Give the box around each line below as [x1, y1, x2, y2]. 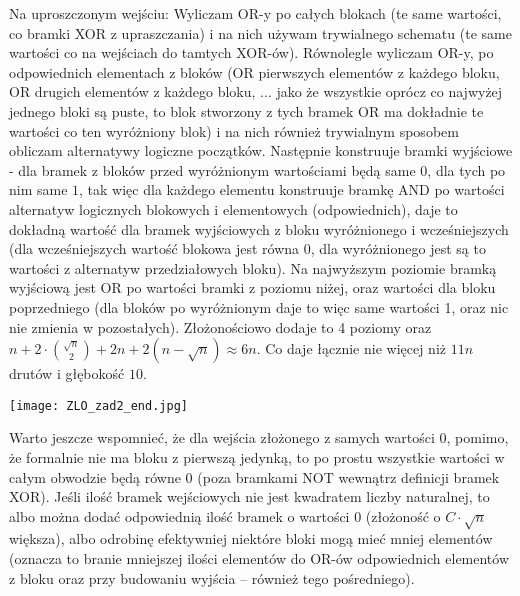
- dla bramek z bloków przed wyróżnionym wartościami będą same [9, 159, 416, 180]
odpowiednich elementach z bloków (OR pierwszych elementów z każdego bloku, [9, 61, 500, 82]
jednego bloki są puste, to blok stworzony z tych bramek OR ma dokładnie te [9, 100, 484, 121]
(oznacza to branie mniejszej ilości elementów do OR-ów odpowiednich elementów [9, 548, 510, 569]
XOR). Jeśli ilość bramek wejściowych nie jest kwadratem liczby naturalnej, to [9, 486, 490, 507]
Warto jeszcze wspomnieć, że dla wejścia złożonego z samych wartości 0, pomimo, [9, 427, 509, 448]
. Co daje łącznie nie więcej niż [256, 338, 447, 359]
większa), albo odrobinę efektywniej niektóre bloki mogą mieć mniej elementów [9, 528, 493, 549]
